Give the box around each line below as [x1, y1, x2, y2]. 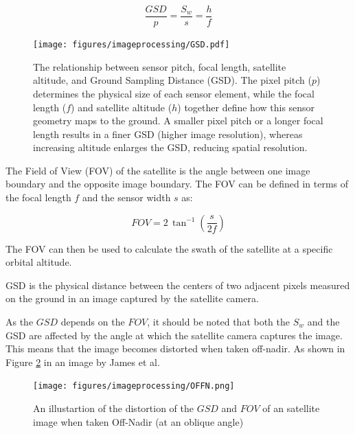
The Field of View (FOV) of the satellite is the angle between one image [5, 163, 310, 177]
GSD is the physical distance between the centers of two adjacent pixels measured [5, 277, 350, 292]
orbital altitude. [5, 255, 72, 269]
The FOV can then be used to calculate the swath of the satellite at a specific [5, 241, 333, 255]
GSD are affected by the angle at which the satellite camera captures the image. [5, 328, 343, 342]
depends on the [60, 315, 125, 329]
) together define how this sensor [177, 100, 315, 114]
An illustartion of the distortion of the [33, 401, 194, 415]
